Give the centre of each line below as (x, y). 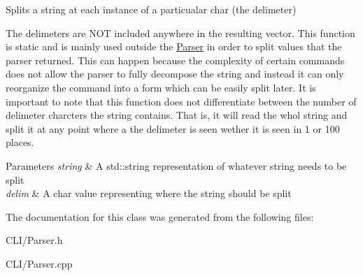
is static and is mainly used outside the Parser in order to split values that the (174, 46)
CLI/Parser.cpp (39, 263)
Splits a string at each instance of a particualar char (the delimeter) (151, 9)
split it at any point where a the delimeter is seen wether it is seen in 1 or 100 (173, 128)
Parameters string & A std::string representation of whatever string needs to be (176, 165)
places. (20, 142)
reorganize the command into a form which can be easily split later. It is (161, 87)
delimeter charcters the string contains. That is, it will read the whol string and (177, 115)
